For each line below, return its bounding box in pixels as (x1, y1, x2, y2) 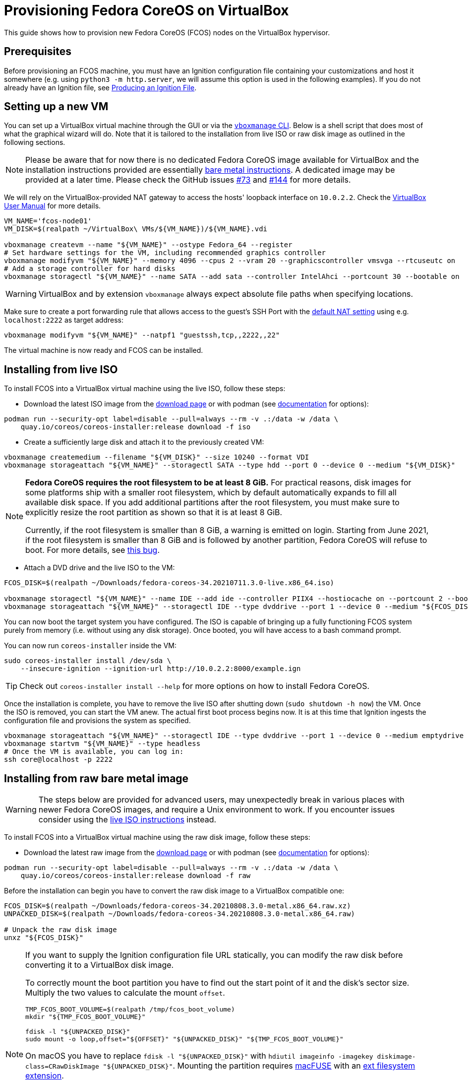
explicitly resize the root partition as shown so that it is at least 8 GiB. (25, 507, 283, 518)
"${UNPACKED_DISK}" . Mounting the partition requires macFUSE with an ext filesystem (103, 1061, 415, 1071)
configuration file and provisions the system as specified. (4, 716, 191, 725)
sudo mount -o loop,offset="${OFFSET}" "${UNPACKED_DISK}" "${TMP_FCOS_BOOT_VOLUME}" (25, 1035, 344, 1043)
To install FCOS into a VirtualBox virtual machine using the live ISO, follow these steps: (4, 384, 286, 393)
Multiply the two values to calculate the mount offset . (25, 988, 225, 998)
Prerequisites (4, 45, 71, 58)
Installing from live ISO (4, 363, 118, 376)
